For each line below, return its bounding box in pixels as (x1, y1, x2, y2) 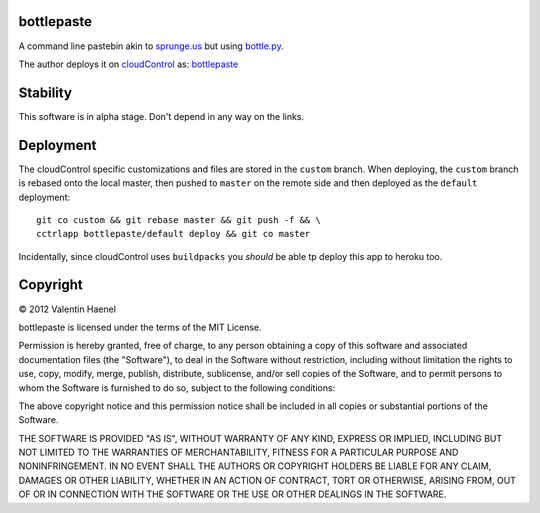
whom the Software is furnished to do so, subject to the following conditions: (18, 381, 336, 394)
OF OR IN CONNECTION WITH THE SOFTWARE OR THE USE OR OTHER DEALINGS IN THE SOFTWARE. (18, 488, 447, 500)
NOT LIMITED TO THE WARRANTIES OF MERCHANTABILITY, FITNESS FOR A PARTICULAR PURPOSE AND (18, 446, 459, 459)
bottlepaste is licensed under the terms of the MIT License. (18, 321, 262, 333)
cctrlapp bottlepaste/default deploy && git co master (36, 228, 311, 240)
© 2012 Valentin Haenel (18, 303, 117, 315)
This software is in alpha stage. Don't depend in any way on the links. (18, 110, 305, 122)
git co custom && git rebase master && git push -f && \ (36, 214, 322, 225)
